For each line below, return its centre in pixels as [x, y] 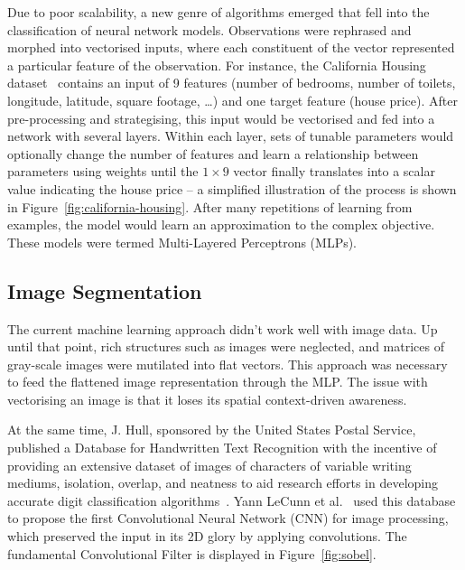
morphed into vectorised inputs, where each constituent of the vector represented [231, 47]
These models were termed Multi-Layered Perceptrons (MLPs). [182, 242]
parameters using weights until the [103, 171]
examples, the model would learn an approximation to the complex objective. [221, 224]
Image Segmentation [105, 290]
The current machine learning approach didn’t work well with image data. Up [223, 328]
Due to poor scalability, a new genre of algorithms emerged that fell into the [219, 12]
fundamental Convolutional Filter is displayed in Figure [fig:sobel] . [192, 553]
